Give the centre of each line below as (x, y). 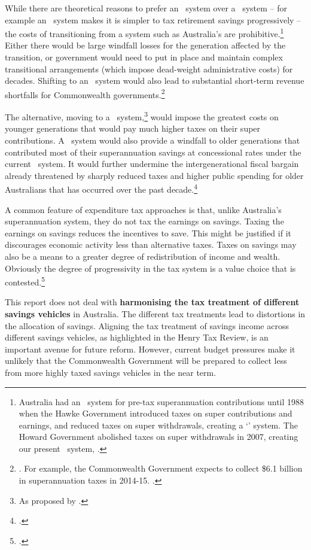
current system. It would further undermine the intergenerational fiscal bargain (152, 164)
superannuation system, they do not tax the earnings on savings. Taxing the (144, 221)
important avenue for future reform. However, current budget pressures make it (150, 349)
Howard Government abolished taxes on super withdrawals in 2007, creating (158, 437)
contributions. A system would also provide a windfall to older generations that (153, 140)
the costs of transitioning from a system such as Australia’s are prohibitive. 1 (144, 33)
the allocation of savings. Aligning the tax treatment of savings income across (147, 325)
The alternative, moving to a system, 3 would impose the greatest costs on (142, 116)
